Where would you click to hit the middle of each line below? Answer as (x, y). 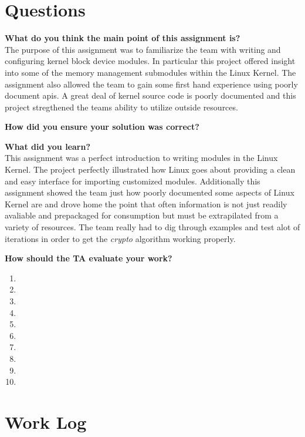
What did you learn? (48, 146)
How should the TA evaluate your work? (89, 258)
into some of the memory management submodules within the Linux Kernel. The (150, 72)
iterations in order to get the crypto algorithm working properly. (120, 238)
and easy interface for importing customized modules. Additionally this (133, 181)
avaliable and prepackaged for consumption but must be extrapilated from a (142, 215)
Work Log (46, 421)
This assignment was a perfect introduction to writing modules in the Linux (141, 158)
